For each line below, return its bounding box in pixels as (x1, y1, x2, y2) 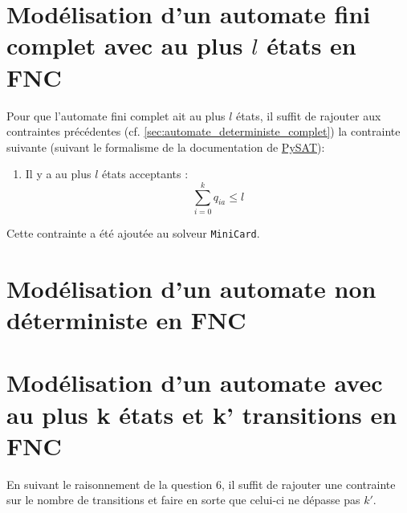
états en (267, 29, 356, 62)
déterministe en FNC (6, 303, 246, 336)
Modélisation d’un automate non (6, 271, 376, 304)
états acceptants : (102, 165, 189, 182)
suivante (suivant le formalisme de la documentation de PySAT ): (6, 138, 325, 155)
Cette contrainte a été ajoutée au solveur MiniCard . (6, 225, 260, 241)
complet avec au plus (6, 29, 243, 62)
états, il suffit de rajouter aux (236, 107, 381, 124)
